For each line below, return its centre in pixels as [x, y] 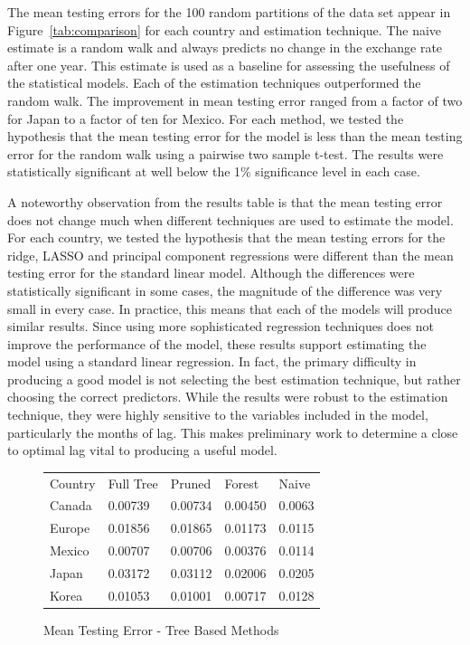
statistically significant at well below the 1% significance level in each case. [214, 171]
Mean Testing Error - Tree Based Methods [161, 629]
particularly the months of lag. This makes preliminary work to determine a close [233, 432]
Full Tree [133, 483]
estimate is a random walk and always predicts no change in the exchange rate [225, 47]
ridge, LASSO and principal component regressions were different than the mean [230, 255]
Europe [70, 528]
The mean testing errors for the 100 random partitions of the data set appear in [229, 12]
